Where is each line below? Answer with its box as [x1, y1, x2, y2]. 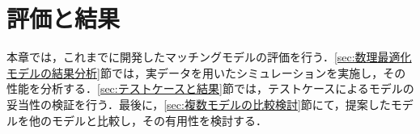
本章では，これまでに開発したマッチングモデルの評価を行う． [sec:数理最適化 [6, 48, 412, 65]
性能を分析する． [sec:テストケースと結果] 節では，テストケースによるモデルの [6, 80, 414, 97]
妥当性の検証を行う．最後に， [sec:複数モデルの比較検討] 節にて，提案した [6, 95, 391, 112]
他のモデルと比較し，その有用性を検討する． [28, 111, 267, 128]
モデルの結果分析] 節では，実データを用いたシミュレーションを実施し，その [6, 64, 406, 81]
